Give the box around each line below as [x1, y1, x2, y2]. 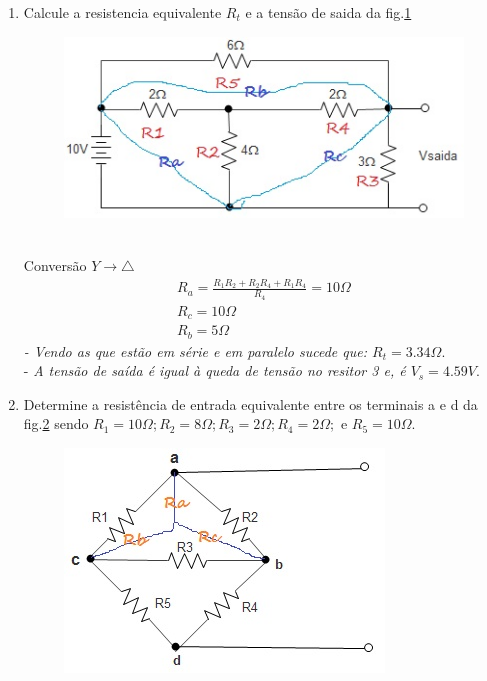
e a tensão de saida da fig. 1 [245, 2, 412, 22]
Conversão [23, 255, 87, 276]
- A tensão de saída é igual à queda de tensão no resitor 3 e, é [23, 360, 406, 381]
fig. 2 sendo [23, 413, 89, 434]
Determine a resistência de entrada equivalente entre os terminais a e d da [23, 393, 478, 414]
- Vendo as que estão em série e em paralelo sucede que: [23, 340, 368, 361]
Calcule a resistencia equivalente [23, 2, 222, 22]
